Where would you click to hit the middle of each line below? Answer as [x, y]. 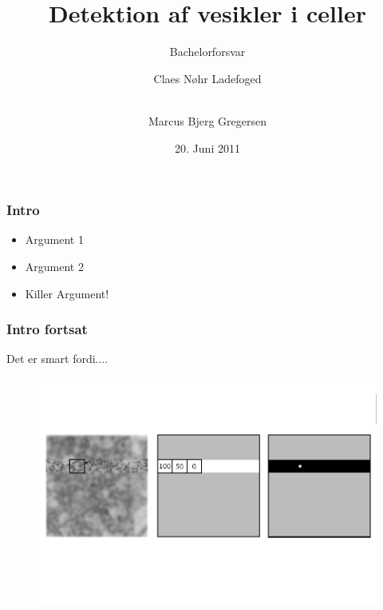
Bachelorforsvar [207, 52]
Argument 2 [54, 266]
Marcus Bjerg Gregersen [207, 120]
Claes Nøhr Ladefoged [207, 78]
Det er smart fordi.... [57, 359]
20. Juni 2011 [207, 148]
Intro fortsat [47, 329]
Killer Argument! [67, 293]
